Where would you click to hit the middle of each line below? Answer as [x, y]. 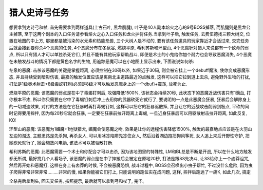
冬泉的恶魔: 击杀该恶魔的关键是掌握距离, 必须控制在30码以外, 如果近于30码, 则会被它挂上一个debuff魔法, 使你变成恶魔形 [130, 70]
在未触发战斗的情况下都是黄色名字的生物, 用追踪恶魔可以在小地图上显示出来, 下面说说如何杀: [102, 61]
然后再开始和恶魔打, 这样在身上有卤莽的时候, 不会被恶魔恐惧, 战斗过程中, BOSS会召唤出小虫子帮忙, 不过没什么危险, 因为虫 [131, 165]
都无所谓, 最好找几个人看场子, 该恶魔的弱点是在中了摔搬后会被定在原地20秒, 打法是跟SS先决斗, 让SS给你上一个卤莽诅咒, [129, 158]
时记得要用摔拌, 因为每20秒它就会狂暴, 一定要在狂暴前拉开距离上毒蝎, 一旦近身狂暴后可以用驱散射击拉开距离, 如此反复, [128, 113]
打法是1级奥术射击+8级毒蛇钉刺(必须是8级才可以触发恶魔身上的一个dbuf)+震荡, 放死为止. [98, 84]
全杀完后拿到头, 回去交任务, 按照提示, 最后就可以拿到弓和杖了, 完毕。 [78, 181]
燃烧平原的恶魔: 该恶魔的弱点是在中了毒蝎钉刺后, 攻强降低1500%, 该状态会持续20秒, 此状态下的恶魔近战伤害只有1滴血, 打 [130, 93]
